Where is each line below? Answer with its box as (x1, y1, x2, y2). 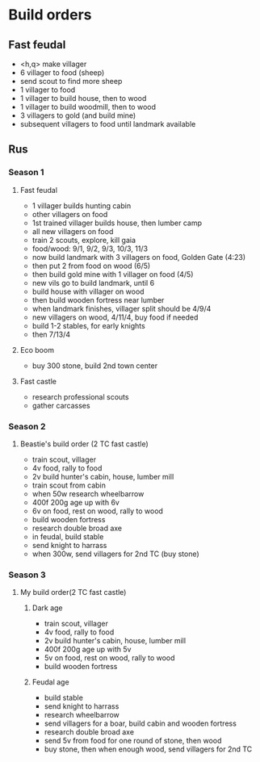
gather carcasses (31, 400, 90, 410)
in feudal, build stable (31, 531, 104, 542)
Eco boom (19, 345, 55, 354)
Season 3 (8, 569, 46, 580)
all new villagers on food (31, 226, 114, 236)
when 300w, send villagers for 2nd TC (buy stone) (31, 549, 199, 559)
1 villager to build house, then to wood (19, 94, 147, 103)
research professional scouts (31, 391, 129, 401)
